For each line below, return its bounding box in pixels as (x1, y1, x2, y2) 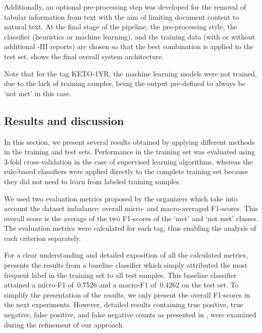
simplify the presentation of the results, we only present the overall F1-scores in (4, 289, 250, 300)
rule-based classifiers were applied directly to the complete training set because (4, 166, 248, 177)
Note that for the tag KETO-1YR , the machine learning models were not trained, (4, 68, 257, 78)
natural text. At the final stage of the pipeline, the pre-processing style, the (4, 21, 237, 32)
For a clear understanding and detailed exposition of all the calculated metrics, (4, 249, 248, 260)
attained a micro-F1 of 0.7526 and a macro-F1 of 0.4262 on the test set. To (4, 279, 239, 290)
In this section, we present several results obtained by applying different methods (4, 136, 255, 147)
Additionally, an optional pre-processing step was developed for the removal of (4, 2, 246, 12)
